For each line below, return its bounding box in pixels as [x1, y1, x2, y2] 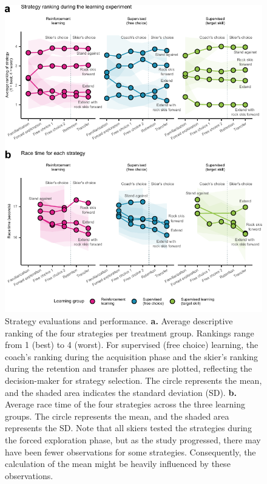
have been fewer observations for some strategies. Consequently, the [5, 445, 256, 458]
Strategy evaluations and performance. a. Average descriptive [5, 315, 233, 327]
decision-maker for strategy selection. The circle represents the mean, [5, 373, 262, 386]
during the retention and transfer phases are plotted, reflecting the [5, 362, 252, 375]
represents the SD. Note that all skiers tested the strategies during [5, 421, 252, 434]
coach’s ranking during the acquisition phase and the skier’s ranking [5, 350, 259, 363]
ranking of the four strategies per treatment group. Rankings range [5, 326, 254, 339]
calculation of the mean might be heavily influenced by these [5, 457, 231, 470]
